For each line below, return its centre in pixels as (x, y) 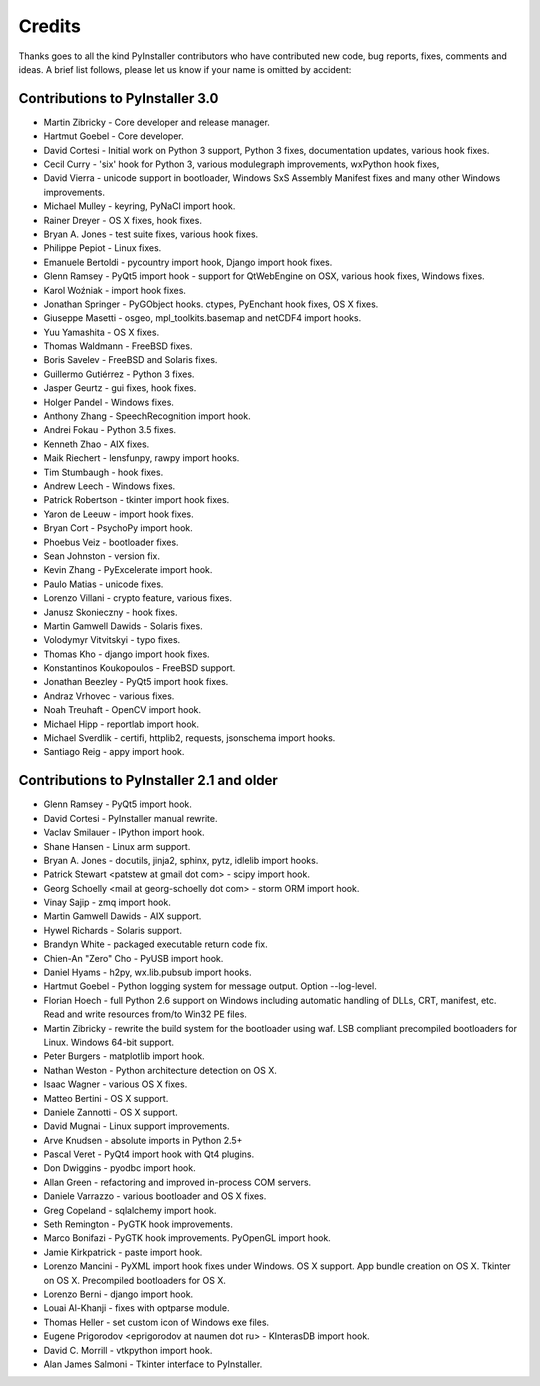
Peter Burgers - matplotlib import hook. (124, 1056)
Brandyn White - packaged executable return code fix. (156, 944)
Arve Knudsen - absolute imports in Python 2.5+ (143, 1140)
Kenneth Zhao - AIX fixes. (96, 444)
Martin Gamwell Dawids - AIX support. (122, 916)
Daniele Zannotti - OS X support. (111, 1112)
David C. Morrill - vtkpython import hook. (128, 1350)
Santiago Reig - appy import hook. (114, 752)
